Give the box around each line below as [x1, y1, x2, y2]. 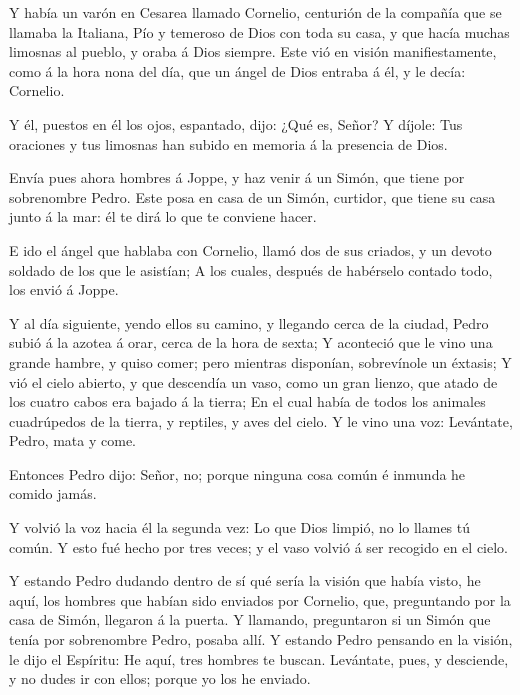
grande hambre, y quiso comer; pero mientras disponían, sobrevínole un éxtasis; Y [9, 351, 512, 372]
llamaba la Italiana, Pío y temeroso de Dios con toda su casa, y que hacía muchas [9, 21, 510, 42]
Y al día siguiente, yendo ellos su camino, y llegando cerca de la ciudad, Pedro [9, 312, 489, 333]
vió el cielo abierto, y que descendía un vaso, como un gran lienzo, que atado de [9, 371, 498, 392]
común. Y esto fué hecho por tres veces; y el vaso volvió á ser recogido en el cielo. [9, 536, 508, 557]
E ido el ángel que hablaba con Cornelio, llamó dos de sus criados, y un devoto [9, 239, 492, 260]
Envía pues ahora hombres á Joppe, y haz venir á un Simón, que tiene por [9, 167, 465, 188]
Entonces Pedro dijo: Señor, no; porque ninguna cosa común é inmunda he [9, 463, 466, 484]
